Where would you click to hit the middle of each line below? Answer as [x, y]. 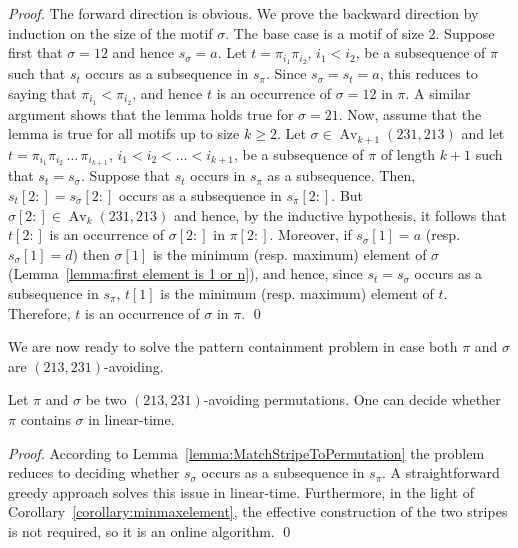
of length [407, 153]
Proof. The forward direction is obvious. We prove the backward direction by [243, 13]
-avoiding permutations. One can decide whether [352, 399]
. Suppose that [125, 175]
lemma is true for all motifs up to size [124, 133]
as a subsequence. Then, [341, 175]
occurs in [218, 175]
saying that [42, 92]
